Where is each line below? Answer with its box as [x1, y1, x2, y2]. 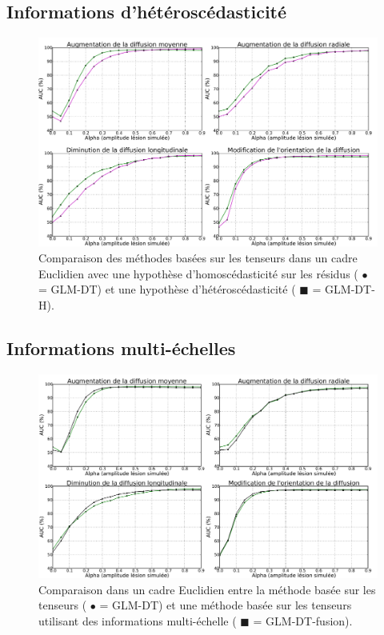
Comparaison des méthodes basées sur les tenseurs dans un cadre [38, 250, 358, 266]
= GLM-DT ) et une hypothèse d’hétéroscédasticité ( [38, 281, 296, 298]
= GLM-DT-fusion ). [253, 612, 353, 629]
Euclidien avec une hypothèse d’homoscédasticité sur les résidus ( [38, 265, 358, 282]
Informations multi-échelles [6, 335, 236, 360]
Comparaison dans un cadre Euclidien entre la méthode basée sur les [38, 581, 376, 597]
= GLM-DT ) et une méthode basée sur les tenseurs [99, 597, 352, 613]
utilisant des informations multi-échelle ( [38, 612, 237, 629]
